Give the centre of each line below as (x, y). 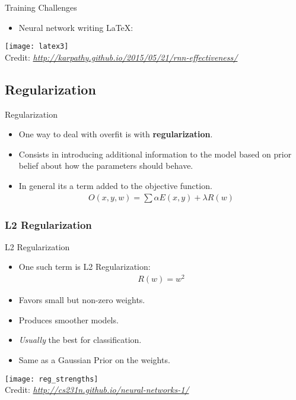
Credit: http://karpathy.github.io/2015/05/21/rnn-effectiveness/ (121, 57)
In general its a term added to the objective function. (115, 186)
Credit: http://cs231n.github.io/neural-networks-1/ (97, 390)
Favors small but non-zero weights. (82, 300)
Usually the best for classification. (80, 340)
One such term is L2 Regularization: (85, 267)
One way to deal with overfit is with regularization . (116, 134)
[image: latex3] (37, 47)
